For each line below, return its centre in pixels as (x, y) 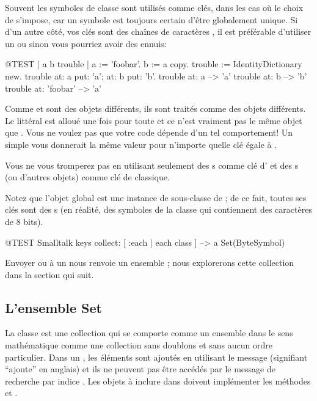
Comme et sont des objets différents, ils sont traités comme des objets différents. (155, 109)
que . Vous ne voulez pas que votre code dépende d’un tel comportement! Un (149, 132)
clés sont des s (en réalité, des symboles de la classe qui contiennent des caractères (158, 209)
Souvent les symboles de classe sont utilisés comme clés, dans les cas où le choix (154, 7)
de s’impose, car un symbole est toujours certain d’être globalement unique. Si (151, 19)
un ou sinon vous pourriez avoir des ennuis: (86, 43)
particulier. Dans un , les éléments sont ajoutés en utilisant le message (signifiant (156, 357)
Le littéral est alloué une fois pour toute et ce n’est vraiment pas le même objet (154, 120)
